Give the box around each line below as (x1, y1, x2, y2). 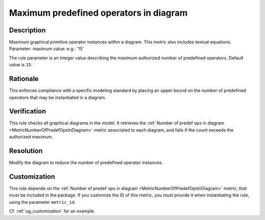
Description (9, 26, 46, 34)
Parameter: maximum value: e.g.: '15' (9, 46, 84, 52)
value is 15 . (9, 62, 33, 68)
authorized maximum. (9, 134, 53, 140)
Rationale (9, 75, 39, 83)
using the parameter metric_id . (9, 199, 76, 205)
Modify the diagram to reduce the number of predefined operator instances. (9, 160, 163, 165)
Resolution (9, 147, 43, 155)
